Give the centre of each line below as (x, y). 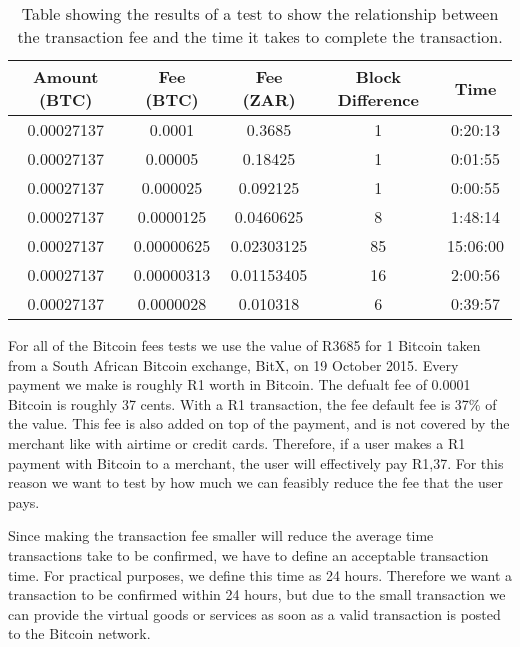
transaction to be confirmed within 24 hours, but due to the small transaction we (257, 594)
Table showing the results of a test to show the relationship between (260, 13)
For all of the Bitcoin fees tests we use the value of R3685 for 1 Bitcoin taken (244, 345)
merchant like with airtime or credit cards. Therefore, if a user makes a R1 (237, 442)
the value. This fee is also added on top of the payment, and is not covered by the (259, 423)
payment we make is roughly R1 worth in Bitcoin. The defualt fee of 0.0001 (239, 384)
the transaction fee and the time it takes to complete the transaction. (260, 36)
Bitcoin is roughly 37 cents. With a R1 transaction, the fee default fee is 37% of (252, 403)
